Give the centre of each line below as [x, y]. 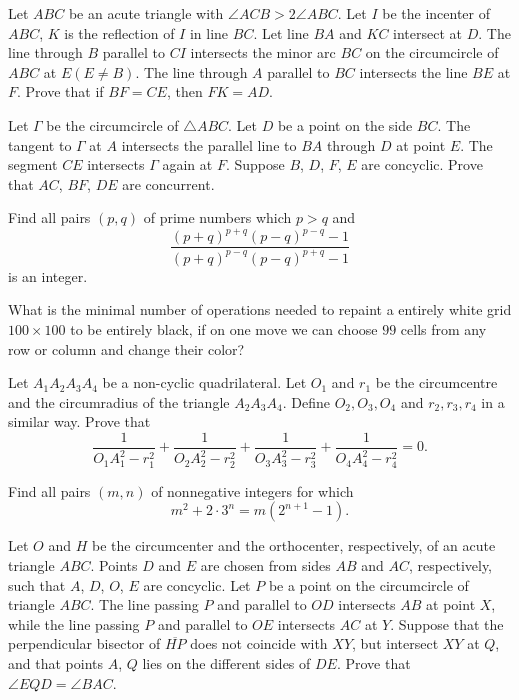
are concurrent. [168, 183]
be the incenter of [436, 13]
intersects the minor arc [263, 52]
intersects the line [413, 71]
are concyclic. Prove [422, 164]
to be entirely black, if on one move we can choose [224, 329]
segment [33, 164]
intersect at [428, 32]
